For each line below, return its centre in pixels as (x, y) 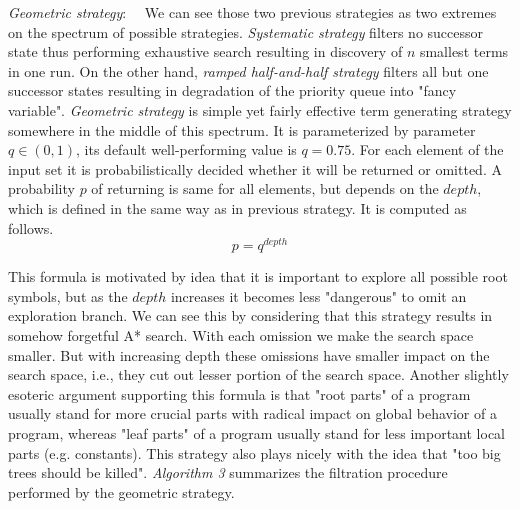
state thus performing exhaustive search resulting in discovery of (205, 51)
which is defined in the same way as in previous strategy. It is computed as (237, 207)
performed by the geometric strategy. (121, 491)
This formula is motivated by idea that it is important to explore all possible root (258, 276)
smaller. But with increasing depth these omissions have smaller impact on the (249, 354)
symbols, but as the (68, 295)
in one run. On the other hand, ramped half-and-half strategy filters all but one (248, 70)
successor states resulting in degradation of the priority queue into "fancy (232, 90)
